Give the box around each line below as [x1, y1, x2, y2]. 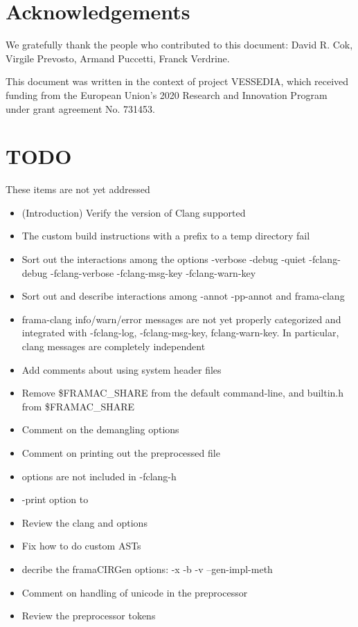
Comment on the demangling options [21, 422, 179, 437]
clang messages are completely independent [21, 338, 206, 353]
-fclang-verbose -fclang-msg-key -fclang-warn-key [51, 265, 256, 280]
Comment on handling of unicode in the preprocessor [21, 585, 248, 599]
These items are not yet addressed [6, 182, 150, 197]
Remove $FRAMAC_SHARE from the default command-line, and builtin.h [21, 385, 344, 400]
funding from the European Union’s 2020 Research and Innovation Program [6, 87, 328, 102]
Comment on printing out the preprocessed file [21, 445, 220, 460]
